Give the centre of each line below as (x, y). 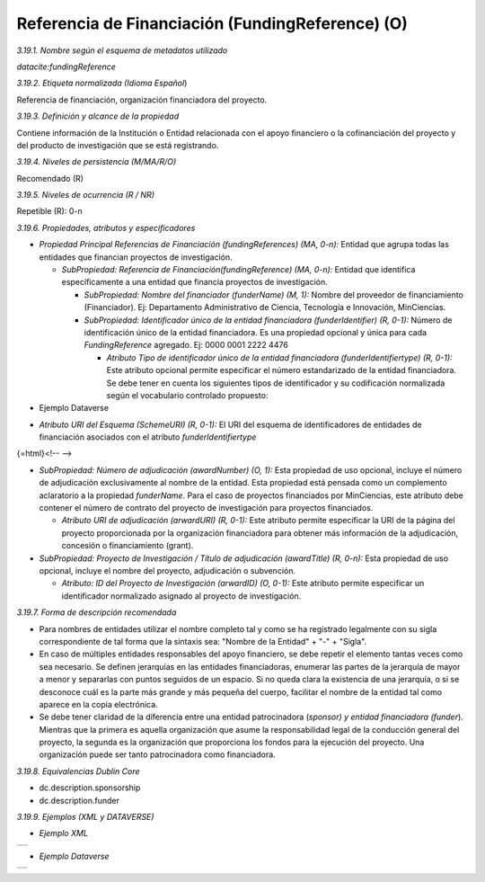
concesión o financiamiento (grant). (128, 546)
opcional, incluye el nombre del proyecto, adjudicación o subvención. (168, 570)
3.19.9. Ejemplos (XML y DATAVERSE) (85, 817)
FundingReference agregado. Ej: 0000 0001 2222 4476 (186, 345)
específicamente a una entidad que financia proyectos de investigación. (194, 282)
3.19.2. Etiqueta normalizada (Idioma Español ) (102, 83)
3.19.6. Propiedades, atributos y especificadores (106, 227)
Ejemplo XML (64, 833)
